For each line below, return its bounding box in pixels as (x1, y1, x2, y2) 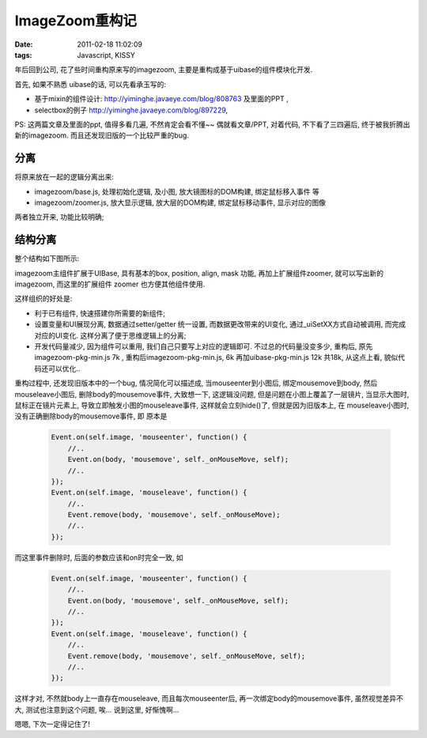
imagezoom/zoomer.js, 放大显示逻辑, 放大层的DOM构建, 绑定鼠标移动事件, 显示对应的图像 (34, 198, 326, 207)
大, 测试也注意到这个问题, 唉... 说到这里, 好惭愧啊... (14, 705, 179, 714)
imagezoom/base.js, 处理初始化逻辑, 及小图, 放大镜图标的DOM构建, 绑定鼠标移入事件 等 (34, 187, 319, 196)
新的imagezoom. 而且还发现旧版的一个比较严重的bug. (14, 131, 190, 140)
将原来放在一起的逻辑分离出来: (14, 172, 115, 182)
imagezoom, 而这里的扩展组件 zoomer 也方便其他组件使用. (14, 279, 206, 289)
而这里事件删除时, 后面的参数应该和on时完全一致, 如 (14, 552, 183, 562)
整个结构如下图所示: (14, 254, 80, 263)
